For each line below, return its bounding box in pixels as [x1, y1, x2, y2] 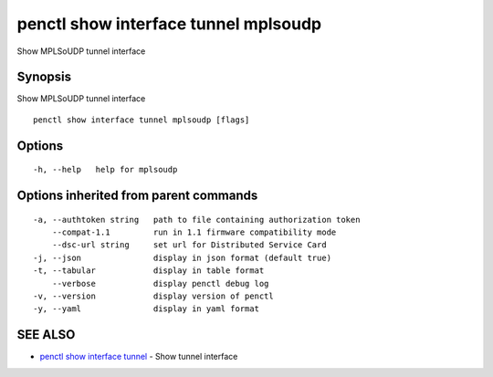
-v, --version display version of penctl [33, 291, 274, 301]
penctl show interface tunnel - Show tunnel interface [39, 351, 238, 362]
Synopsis [16, 69, 72, 85]
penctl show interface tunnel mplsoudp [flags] [33, 114, 250, 125]
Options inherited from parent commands [16, 188, 258, 204]
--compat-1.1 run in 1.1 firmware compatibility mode [51, 227, 337, 237]
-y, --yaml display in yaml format [33, 304, 260, 314]
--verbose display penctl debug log [51, 278, 269, 288]
